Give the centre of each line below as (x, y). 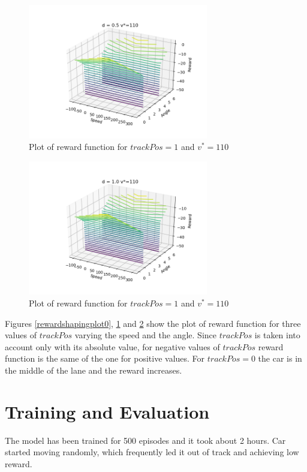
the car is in (280, 358)
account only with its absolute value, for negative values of (112, 346)
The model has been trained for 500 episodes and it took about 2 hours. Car (145, 440)
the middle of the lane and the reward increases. (94, 370)
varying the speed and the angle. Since (145, 335)
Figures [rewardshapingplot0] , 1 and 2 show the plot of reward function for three (153, 323)
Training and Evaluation (107, 411)
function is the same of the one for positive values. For (105, 358)
